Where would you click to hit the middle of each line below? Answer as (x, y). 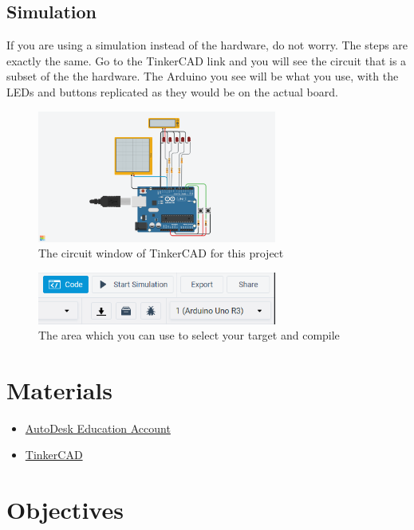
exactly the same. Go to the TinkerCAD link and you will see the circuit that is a (207, 60)
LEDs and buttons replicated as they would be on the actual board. (172, 91)
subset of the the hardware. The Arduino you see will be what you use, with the (203, 76)
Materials (60, 389)
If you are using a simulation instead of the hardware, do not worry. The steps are (207, 45)
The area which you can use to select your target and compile (189, 335)
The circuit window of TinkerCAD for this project (161, 253)
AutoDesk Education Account (98, 428)
